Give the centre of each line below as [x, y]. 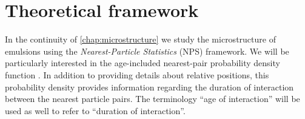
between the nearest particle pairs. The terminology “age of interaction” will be [152, 99]
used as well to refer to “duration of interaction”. [95, 110]
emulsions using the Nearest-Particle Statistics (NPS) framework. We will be [147, 51]
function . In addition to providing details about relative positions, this [137, 74]
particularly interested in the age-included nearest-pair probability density [142, 63]
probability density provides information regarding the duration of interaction [149, 87]
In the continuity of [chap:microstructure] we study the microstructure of [140, 39]
